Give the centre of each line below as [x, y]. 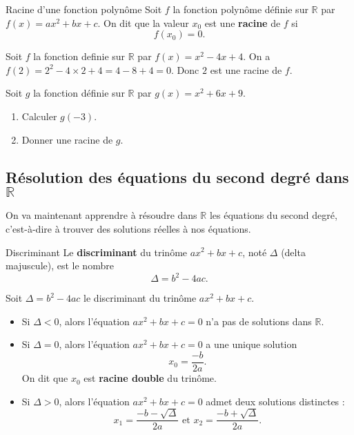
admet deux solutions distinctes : [275, 401]
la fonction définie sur [79, 93]
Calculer [39, 116]
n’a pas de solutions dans [259, 321]
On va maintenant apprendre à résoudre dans [101, 215]
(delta [293, 252]
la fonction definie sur [79, 56]
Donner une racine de [67, 139]
